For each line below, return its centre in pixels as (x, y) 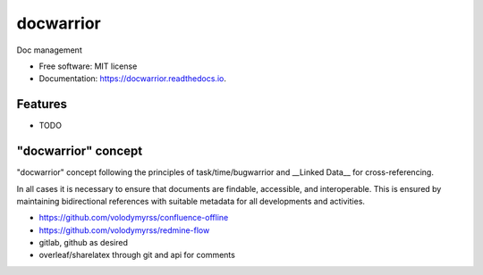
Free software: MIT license (88, 66)
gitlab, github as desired (84, 243)
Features (42, 104)
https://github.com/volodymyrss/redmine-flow (124, 230)
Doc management (49, 50)
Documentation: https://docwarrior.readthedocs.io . (133, 79)
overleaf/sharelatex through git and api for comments (137, 255)
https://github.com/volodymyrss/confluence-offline (134, 218)
